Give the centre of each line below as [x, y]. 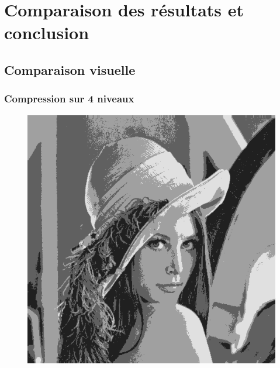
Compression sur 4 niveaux [69, 99]
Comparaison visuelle [70, 69]
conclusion [47, 32]
